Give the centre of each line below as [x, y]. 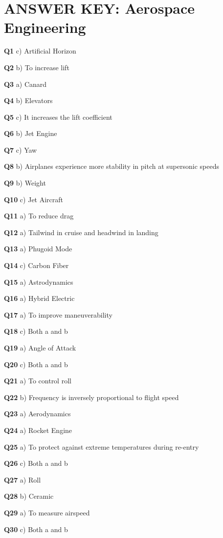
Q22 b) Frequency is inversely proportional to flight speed [91, 397]
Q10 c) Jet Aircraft [34, 199]
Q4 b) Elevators [28, 100]
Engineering [45, 27]
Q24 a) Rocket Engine [38, 430]
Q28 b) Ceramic [29, 496]
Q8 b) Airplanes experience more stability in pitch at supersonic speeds [111, 166]
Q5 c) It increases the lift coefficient [58, 117]
